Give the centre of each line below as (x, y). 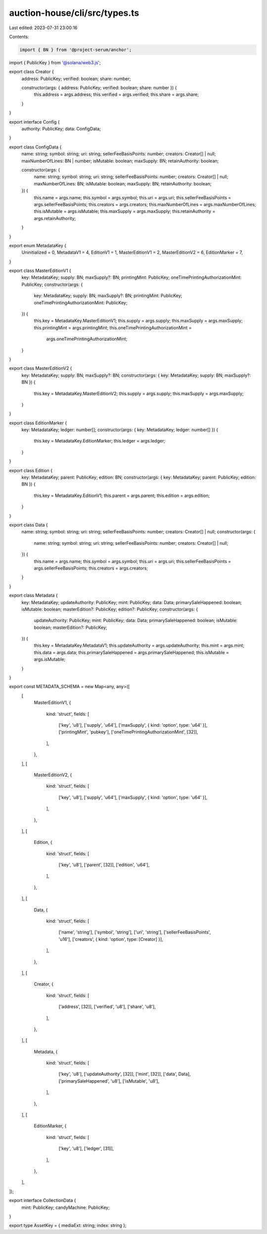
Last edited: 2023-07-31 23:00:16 (43, 28)
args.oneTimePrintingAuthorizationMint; (87, 339)
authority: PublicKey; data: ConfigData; (61, 129)
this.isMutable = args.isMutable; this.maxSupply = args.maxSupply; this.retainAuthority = (125, 211)
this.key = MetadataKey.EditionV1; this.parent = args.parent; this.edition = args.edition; (122, 495)
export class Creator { (31, 72)
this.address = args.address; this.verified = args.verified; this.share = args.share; (116, 94)
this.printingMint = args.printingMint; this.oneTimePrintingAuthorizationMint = (113, 328)
